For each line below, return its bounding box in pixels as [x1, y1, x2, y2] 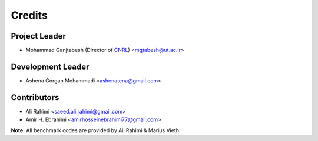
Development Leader [11, 61, 90, 71]
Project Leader [11, 31, 66, 41]
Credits [11, 9, 48, 22]
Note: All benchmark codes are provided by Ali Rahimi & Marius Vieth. [11, 126, 181, 134]
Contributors [11, 92, 59, 102]
